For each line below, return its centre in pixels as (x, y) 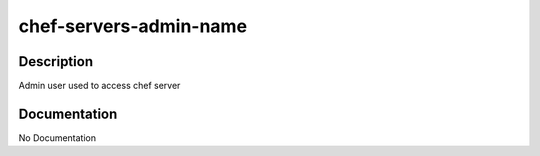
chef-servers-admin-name (133, 26)
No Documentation (57, 137)
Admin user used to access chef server (99, 86)
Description (56, 61)
